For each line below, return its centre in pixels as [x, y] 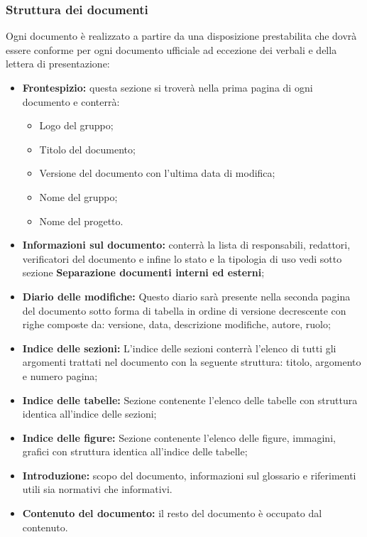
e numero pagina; [60, 375]
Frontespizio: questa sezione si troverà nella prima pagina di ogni [168, 87]
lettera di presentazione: [58, 64]
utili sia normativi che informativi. [97, 489]
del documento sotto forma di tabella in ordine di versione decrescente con [184, 310]
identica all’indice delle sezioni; [89, 414]
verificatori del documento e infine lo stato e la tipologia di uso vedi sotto [182, 258]
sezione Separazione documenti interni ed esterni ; [143, 272]
